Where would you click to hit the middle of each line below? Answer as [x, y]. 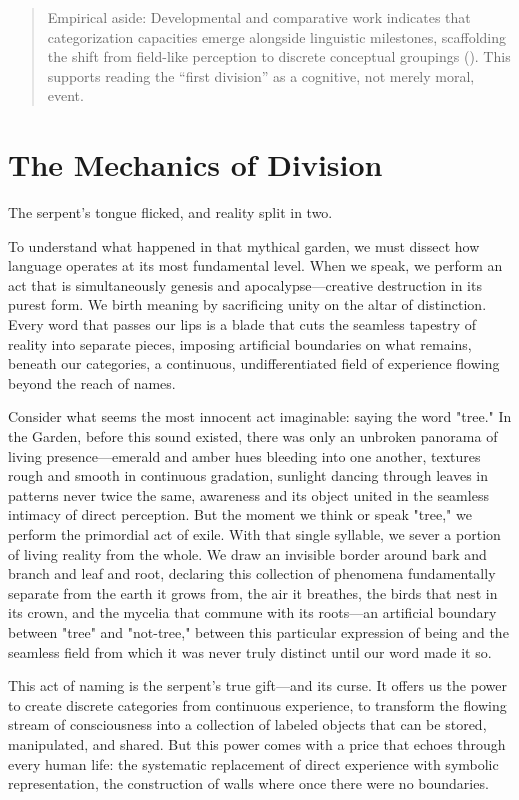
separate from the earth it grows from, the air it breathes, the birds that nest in [253, 592]
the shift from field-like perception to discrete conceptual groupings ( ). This [279, 56]
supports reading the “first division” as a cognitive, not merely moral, [261, 75]
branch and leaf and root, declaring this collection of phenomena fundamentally [252, 573]
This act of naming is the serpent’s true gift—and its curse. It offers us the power [257, 685]
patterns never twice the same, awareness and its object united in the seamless [248, 494]
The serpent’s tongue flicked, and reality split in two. [170, 212]
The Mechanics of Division [195, 164]
